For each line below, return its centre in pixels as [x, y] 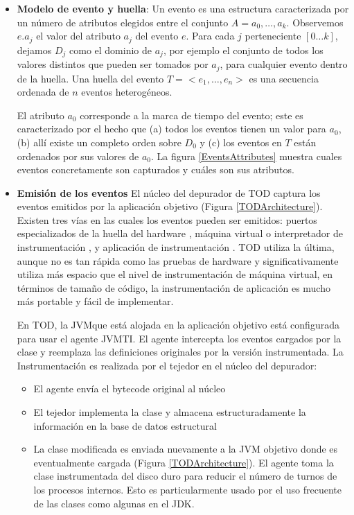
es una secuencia [284, 78]
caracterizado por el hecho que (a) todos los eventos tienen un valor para [171, 129]
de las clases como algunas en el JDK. [114, 503]
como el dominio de [110, 50]
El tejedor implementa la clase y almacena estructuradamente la [170, 412]
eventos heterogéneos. [127, 92]
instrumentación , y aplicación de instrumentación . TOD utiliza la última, [176, 247]
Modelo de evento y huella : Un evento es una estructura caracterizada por [183, 8]
